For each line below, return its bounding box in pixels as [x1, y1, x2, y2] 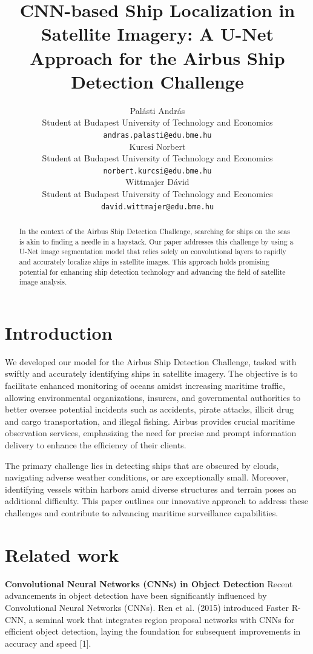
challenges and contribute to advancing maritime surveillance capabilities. [5, 507, 278, 519]
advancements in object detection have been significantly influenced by [5, 589, 267, 602]
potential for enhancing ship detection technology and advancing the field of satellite [19, 266, 286, 277]
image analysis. [19, 277, 67, 287]
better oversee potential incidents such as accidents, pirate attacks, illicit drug [5, 403, 294, 416]
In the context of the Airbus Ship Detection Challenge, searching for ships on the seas [19, 226, 291, 237]
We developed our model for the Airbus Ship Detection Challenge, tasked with [5, 355, 297, 368]
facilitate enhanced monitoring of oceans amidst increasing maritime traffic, [5, 379, 285, 392]
